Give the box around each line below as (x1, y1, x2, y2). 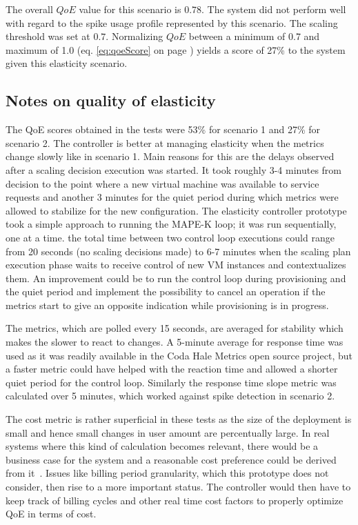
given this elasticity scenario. (6, 56, 128, 70)
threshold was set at (6, 29, 90, 43)
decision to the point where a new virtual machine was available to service (6, 176, 319, 190)
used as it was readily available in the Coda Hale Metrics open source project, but (6, 348, 352, 362)
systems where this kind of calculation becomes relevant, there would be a (6, 439, 319, 453)
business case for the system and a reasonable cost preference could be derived (6, 452, 337, 466)
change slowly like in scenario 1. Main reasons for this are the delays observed (6, 149, 335, 164)
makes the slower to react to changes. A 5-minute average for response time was (6, 335, 344, 349)
